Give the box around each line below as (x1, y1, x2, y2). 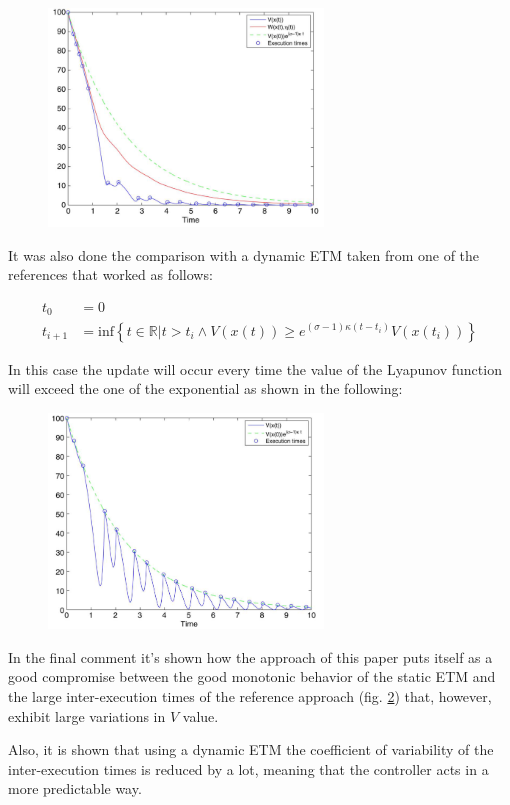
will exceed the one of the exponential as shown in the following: (8, 378, 403, 399)
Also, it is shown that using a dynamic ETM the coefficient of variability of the (8, 739, 494, 760)
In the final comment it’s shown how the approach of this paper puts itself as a (8, 646, 493, 667)
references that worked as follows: (8, 264, 213, 285)
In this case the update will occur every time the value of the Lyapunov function (8, 358, 502, 379)
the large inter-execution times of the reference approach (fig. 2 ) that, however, (8, 685, 492, 706)
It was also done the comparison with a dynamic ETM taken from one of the (8, 244, 480, 265)
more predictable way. (8, 778, 142, 799)
